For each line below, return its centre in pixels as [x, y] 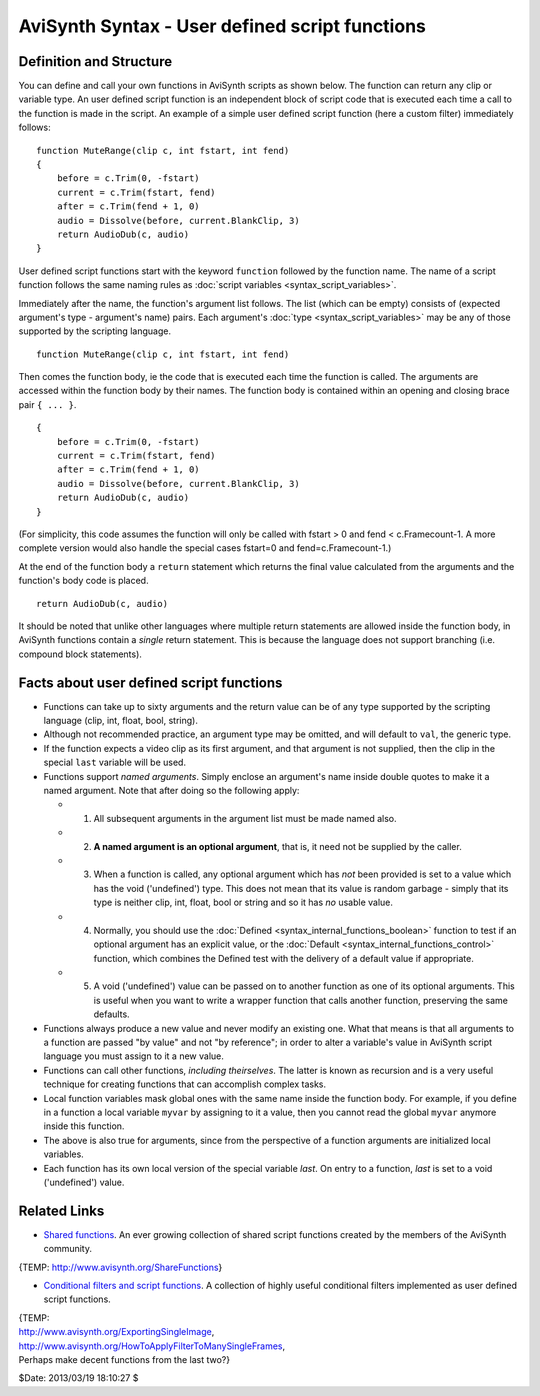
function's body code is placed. [83, 581]
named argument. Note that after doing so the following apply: [171, 790]
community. [67, 1249]
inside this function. [84, 1126]
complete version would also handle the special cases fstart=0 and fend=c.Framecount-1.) [205, 548]
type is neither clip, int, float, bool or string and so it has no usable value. [243, 902]
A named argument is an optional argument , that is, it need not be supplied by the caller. [277, 846]
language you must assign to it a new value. [133, 1056]
